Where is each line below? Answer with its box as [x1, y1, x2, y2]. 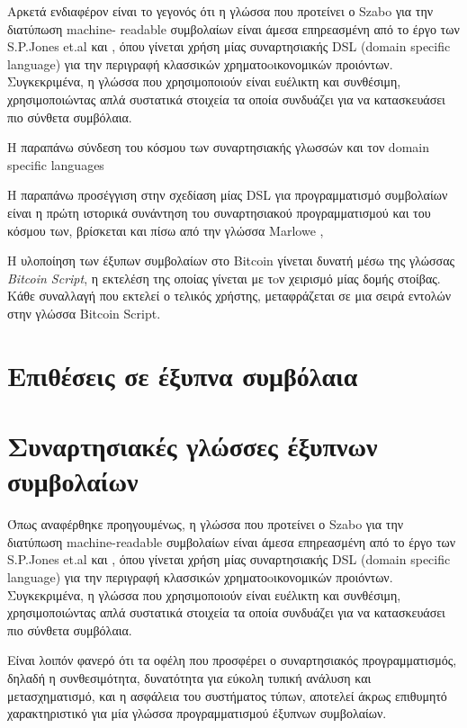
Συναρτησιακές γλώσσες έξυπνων [7, 427, 378, 464]
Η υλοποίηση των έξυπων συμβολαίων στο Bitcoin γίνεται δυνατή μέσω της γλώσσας [7, 251, 455, 270]
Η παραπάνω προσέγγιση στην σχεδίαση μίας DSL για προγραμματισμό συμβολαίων [7, 185, 448, 204]
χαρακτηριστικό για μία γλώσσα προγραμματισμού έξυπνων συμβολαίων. [7, 704, 387, 723]
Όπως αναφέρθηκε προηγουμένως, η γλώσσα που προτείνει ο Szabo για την [7, 515, 404, 534]
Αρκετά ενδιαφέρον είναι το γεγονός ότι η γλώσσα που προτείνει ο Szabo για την [7, 2, 434, 20]
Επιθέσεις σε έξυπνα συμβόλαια [7, 356, 358, 393]
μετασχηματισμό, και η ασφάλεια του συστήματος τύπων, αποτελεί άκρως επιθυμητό [7, 686, 447, 705]
